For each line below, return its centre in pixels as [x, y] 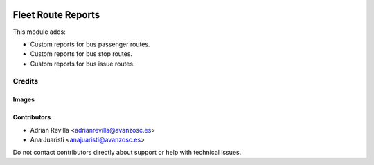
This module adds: [39, 32]
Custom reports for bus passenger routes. [90, 44]
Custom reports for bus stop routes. [81, 54]
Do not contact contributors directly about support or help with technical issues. [127, 153]
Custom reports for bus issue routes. [82, 64]
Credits [25, 81]
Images [24, 99]
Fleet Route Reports [56, 15]
